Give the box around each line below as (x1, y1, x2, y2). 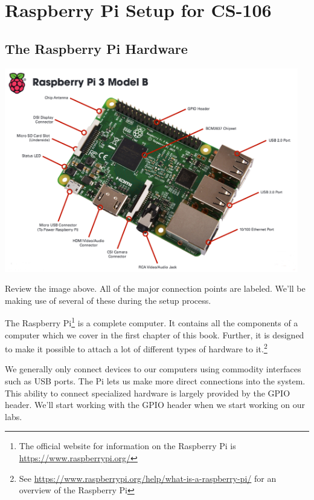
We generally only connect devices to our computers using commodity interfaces (5, 363, 301, 375)
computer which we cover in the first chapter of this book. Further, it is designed (5, 328, 304, 341)
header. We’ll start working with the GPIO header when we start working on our (5, 398, 305, 411)
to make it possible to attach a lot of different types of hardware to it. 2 (5, 341, 268, 355)
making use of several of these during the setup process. (5, 294, 211, 306)
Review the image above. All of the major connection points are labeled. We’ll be (5, 282, 306, 295)
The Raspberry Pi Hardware (5, 39, 188, 58)
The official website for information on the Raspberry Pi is (19, 439, 236, 452)
